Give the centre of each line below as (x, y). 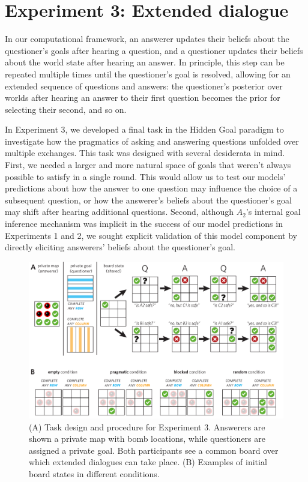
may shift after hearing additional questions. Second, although (119, 212)
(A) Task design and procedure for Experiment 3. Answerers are (147, 426)
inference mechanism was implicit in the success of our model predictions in (144, 224)
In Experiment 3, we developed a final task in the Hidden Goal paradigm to (144, 129)
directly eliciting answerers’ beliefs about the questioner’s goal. (120, 247)
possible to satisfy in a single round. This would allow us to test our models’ (145, 176)
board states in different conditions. (94, 473)
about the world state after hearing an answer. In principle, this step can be (145, 62)
